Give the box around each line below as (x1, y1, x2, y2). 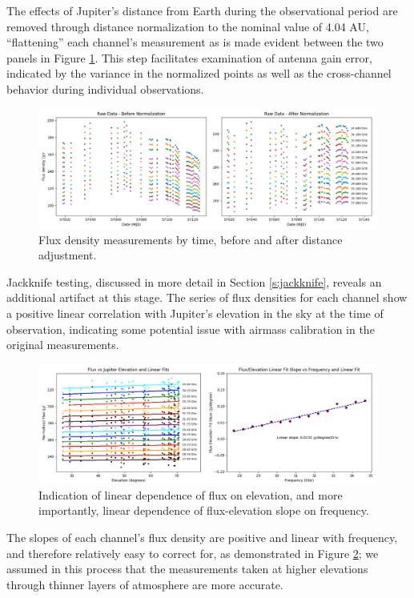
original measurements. (6, 336, 119, 353)
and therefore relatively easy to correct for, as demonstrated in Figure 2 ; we (6, 544, 379, 561)
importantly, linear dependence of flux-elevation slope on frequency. (38, 502, 369, 519)
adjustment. (38, 247, 97, 263)
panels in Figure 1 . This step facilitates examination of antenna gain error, (6, 49, 372, 66)
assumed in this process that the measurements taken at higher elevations (6, 560, 368, 577)
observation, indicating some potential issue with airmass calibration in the (6, 320, 375, 337)
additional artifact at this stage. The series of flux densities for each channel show (6, 289, 408, 306)
